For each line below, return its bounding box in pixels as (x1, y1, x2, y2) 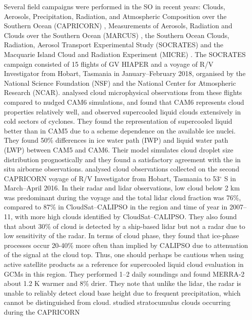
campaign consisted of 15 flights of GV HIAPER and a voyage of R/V (4, 58, 213, 69)
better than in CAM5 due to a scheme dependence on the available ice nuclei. (4, 125, 236, 135)
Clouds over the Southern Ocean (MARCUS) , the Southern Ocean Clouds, (4, 30, 230, 40)
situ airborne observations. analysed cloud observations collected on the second (4, 164, 239, 174)
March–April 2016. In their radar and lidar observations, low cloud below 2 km (4, 183, 240, 193)
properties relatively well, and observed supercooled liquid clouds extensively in (4, 106, 241, 116)
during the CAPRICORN (4, 307, 80, 317)
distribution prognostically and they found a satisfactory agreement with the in (4, 154, 241, 164)
